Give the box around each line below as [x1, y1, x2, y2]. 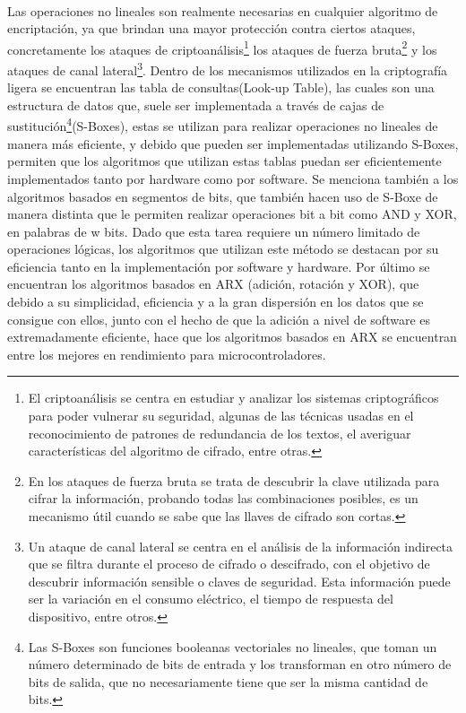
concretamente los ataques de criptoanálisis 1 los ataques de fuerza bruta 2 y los [7, 37, 437, 58]
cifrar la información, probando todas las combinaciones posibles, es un [28, 489, 419, 508]
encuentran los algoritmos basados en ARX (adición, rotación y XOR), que [7, 274, 419, 293]
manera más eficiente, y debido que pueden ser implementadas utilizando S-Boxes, [7, 134, 459, 152]
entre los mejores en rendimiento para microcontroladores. [7, 344, 326, 363]
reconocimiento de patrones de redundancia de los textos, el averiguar [28, 423, 411, 442]
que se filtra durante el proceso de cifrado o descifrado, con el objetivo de [28, 554, 430, 573]
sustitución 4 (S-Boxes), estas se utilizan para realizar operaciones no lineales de [7, 114, 438, 135]
